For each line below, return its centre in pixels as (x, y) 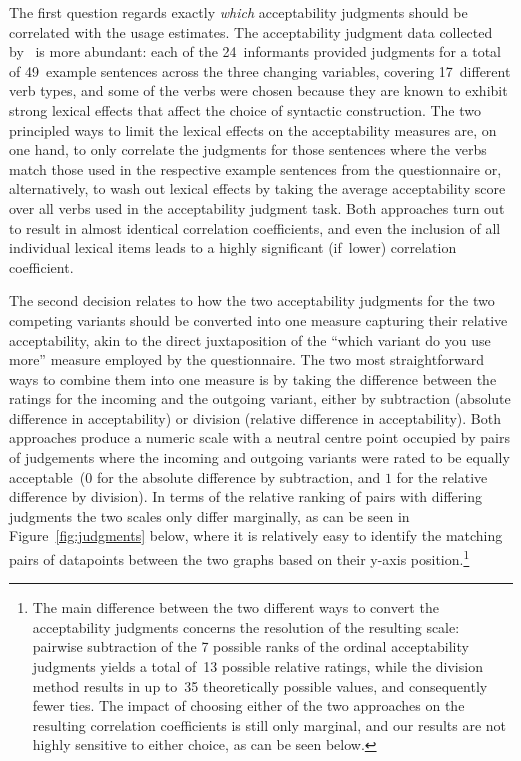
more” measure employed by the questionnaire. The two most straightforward (246, 359)
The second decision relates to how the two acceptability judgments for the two (252, 300)
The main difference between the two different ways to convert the (235, 607)
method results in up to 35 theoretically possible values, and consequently (260, 685)
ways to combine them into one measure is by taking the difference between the (253, 378)
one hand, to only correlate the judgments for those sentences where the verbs (248, 149)
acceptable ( (47, 476)
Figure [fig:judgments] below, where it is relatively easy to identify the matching (256, 535)
